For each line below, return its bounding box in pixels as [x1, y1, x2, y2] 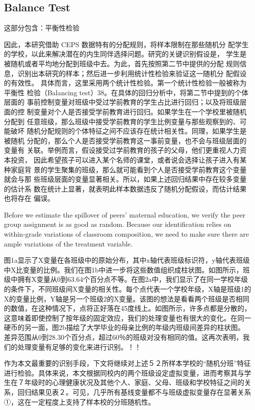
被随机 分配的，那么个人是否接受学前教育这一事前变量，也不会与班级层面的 [4, 135, 247, 145]
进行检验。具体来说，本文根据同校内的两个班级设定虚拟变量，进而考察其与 [4, 367, 244, 378]
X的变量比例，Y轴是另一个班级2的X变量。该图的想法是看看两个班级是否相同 [4, 293, 250, 303]
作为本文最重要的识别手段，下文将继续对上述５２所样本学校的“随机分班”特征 [4, 358, 251, 368]
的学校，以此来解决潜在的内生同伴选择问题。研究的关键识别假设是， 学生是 [4, 49, 247, 59]
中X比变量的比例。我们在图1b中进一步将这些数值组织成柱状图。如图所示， [4, 264, 243, 274]
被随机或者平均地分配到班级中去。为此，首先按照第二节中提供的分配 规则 [4, 58, 240, 68]
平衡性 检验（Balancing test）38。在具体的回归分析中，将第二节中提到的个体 [4, 87, 249, 97]
